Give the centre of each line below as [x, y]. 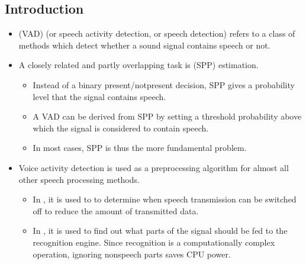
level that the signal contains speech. [99, 96]
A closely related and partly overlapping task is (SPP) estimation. [138, 65]
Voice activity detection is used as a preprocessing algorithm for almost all [154, 167]
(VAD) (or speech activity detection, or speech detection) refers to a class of [157, 33]
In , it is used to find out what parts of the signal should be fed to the [160, 231]
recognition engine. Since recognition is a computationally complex [154, 242]
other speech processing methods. [79, 179]
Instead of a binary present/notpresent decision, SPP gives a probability [164, 84]
